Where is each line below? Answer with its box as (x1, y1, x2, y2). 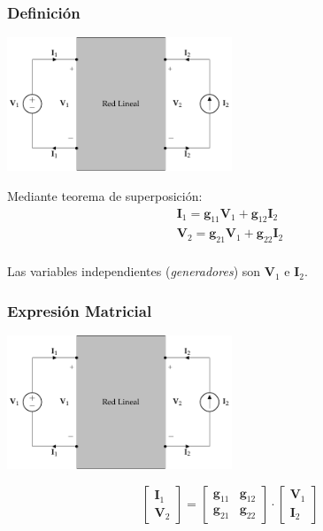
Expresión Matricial (7, 299, 152, 321)
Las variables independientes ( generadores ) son (7, 262, 261, 281)
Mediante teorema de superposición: (7, 186, 203, 204)
